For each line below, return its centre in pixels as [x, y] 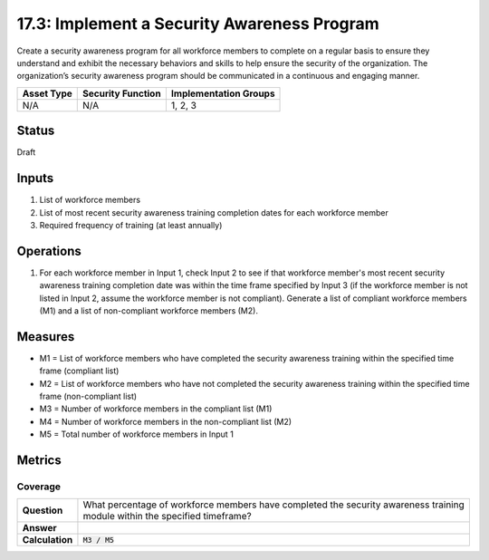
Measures [46, 337]
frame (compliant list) [79, 371]
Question [43, 510]
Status [36, 131]
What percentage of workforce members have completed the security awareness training [274, 505]
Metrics [39, 461]
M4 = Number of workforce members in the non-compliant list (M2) [166, 421]
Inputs [35, 178]
